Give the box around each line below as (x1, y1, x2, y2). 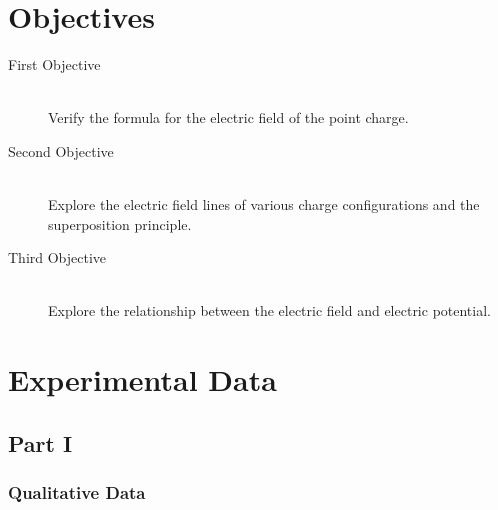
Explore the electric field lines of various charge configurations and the (48, 194, 480, 215)
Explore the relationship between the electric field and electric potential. (48, 300, 491, 321)
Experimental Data (8, 359, 277, 400)
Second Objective (8, 140, 114, 161)
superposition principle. (48, 213, 192, 234)
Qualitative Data (8, 480, 146, 505)
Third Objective (8, 247, 107, 268)
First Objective (8, 54, 101, 75)
